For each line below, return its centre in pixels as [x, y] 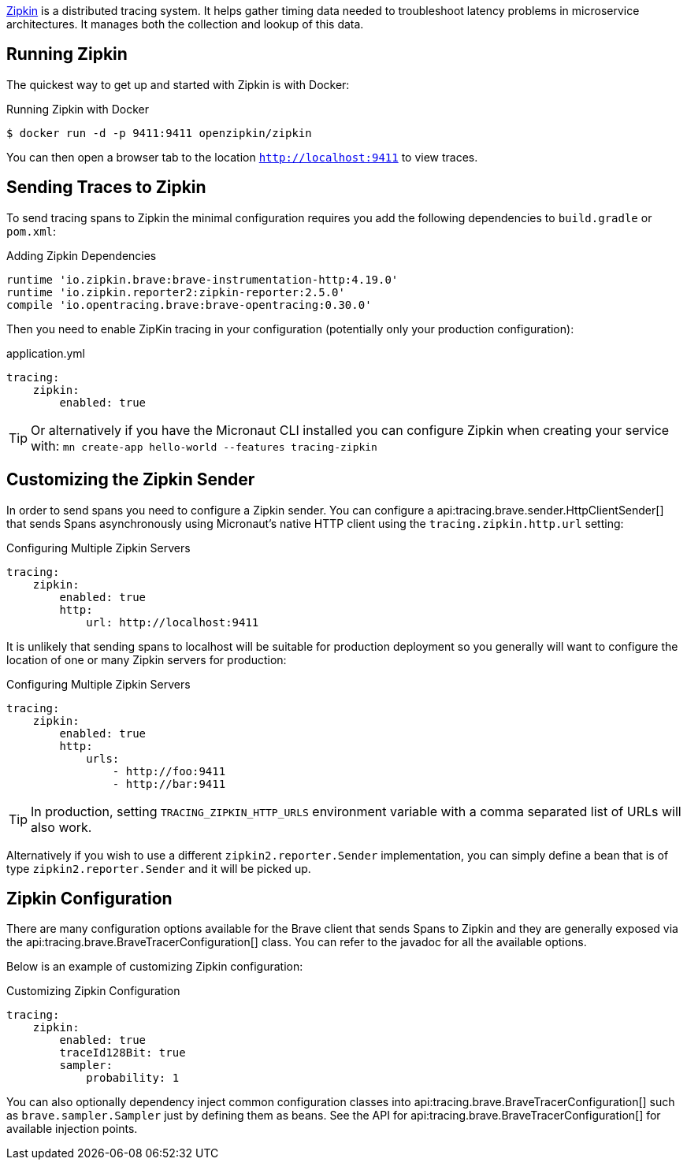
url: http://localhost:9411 [173, 622]
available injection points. [72, 1129]
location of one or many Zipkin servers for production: [147, 659]
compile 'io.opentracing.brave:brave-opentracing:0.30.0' [189, 304]
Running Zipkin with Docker [78, 109]
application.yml [46, 353]
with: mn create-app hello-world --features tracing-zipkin [204, 446]
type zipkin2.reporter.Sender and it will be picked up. [159, 868]
